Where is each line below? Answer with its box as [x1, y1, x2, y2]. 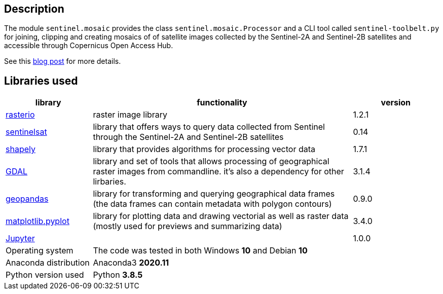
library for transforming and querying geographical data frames [93, 189, 335, 199]
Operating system [6, 245, 73, 256]
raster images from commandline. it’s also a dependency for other [93, 166, 344, 177]
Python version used [6, 270, 84, 280]
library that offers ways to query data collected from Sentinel [93, 122, 325, 132]
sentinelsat [6, 127, 47, 137]
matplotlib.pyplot [6, 216, 69, 227]
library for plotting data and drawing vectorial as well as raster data [93, 211, 349, 222]
